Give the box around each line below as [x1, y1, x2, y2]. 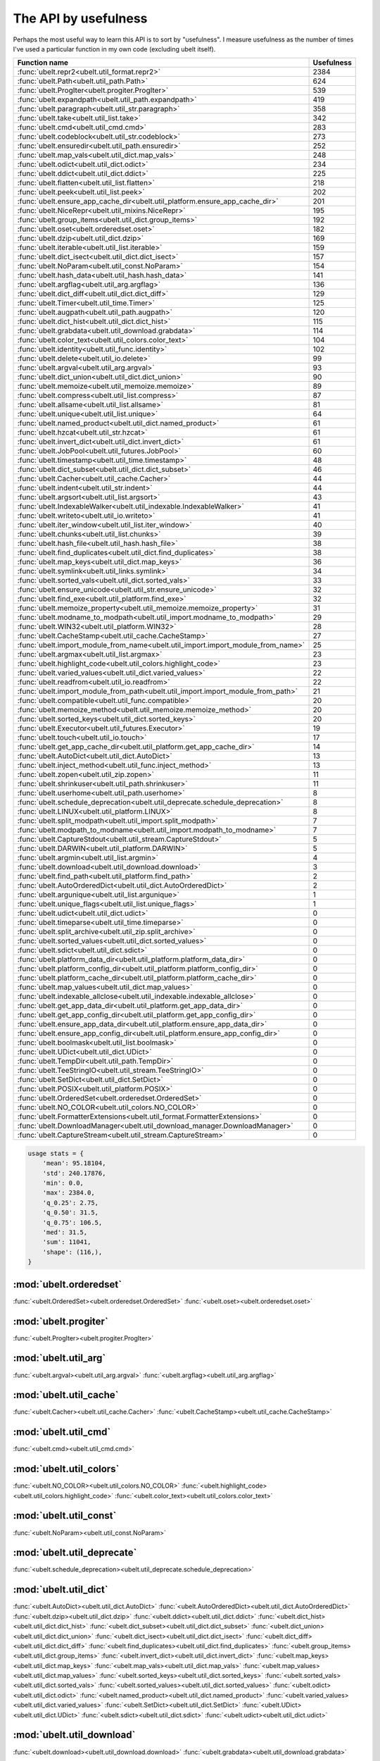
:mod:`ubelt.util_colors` [13, 1463, 120, 1475]
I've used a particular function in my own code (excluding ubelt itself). [13, 44, 216, 53]
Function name [17, 58, 69, 68]
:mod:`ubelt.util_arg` [13, 1352, 106, 1364]
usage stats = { [27, 1149, 84, 1157]
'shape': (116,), [42, 1247, 103, 1256]
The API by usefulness [13, 11, 148, 26]
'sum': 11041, [42, 1238, 91, 1246]
